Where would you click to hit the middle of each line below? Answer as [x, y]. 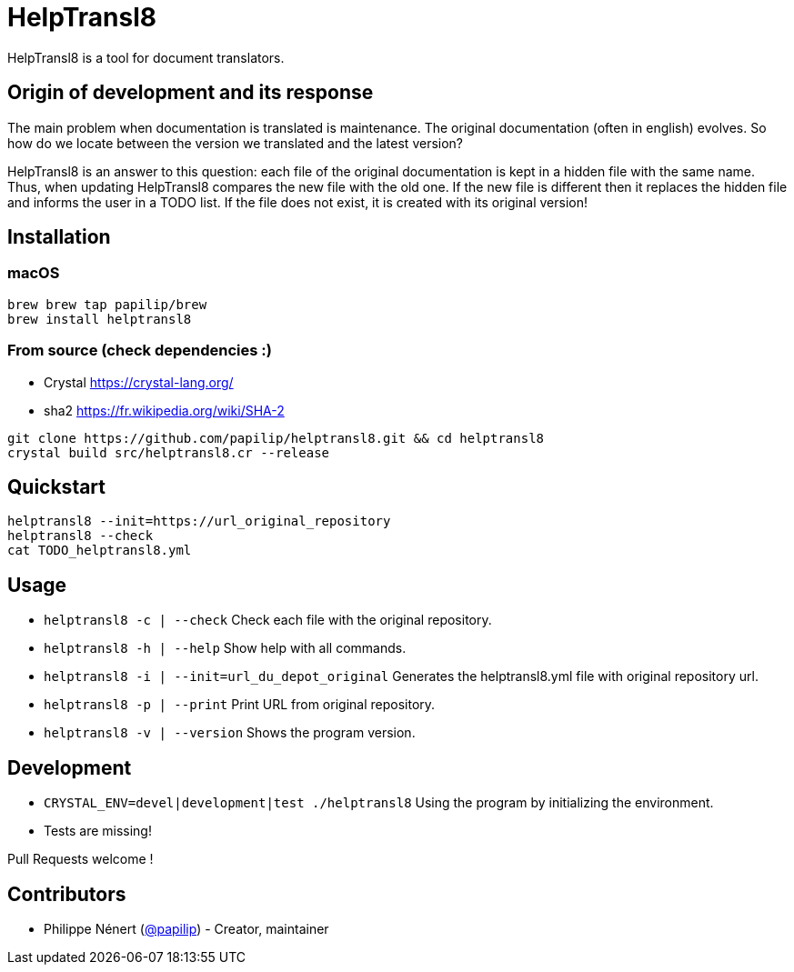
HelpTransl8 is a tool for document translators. [146, 57]
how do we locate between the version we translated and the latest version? [236, 143]
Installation [59, 237]
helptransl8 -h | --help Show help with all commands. [225, 648]
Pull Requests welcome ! [80, 859]
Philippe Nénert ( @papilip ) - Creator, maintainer [186, 928]
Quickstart [57, 486]
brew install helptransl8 [100, 319]
